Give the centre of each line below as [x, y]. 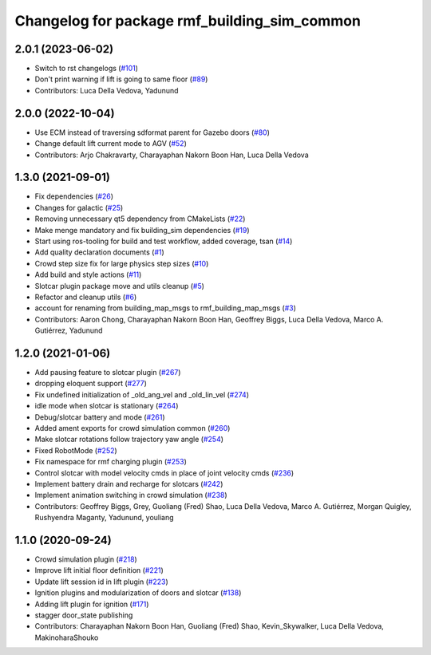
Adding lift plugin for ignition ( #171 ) [92, 604]
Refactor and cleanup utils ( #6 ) [86, 297]
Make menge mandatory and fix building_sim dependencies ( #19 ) [142, 230]
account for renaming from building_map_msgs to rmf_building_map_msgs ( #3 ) [166, 308]
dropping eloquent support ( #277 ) [91, 384]
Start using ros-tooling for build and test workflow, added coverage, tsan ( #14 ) [164, 241]
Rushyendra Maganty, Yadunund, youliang [105, 518]
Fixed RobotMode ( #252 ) [76, 450]
